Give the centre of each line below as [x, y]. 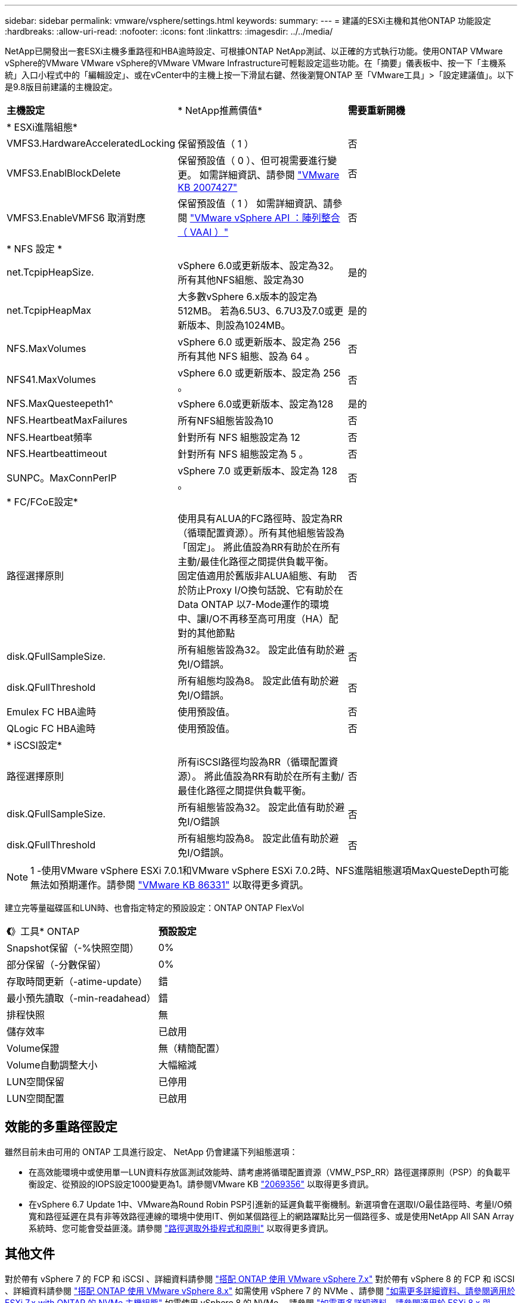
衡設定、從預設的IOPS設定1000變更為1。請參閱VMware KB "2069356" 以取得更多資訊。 [201, 1184]
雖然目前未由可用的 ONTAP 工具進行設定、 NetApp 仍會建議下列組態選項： [151, 1151]
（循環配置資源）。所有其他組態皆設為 [261, 533]
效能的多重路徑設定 [61, 1127]
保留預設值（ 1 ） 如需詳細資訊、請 [255, 203]
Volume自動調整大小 [52, 1065]
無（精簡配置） [192, 1048]
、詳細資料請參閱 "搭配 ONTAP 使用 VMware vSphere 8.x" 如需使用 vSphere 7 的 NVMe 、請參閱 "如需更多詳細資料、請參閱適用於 [260, 1290]
